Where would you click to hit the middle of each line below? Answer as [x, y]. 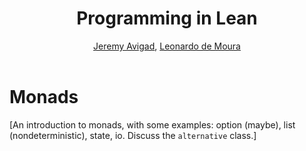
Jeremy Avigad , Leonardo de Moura [167, 46]
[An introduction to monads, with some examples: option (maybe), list [152, 124]
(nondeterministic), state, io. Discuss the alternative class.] [133, 135]
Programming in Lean [167, 18]
